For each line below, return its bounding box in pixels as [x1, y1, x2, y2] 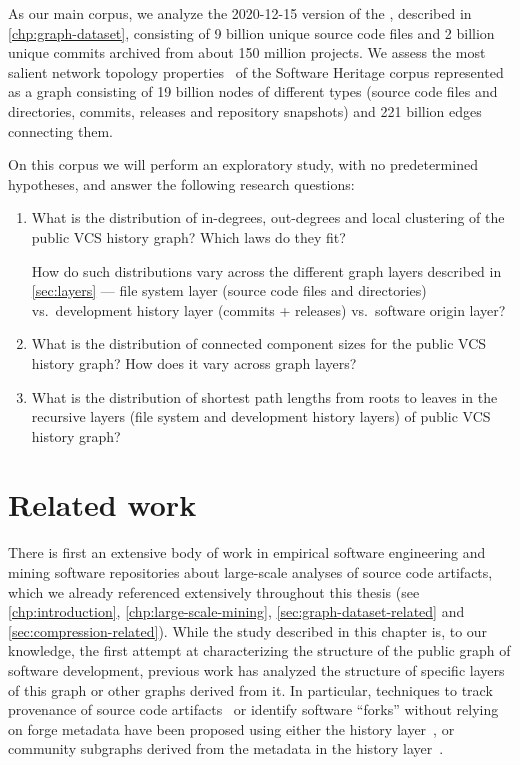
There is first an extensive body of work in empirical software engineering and [8, 542, 486, 563]
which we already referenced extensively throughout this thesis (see [8, 581, 420, 602]
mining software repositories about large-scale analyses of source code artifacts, [8, 562, 493, 582]
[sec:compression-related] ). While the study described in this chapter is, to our [8, 620, 488, 641]
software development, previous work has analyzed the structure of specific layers [8, 659, 505, 680]
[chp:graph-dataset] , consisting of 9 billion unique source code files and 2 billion [8, 22, 495, 43]
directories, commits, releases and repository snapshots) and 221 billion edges [8, 100, 482, 121]
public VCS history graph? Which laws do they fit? [31, 226, 346, 247]
